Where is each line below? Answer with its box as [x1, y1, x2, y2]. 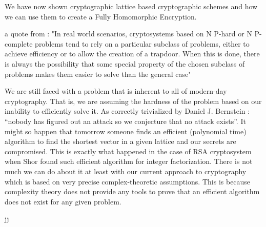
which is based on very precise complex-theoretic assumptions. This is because [5, 176, 251, 187]
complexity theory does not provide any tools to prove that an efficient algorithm [5, 186, 260, 197]
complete [5, 38, 33, 49]
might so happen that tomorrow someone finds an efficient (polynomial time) [5, 126, 247, 136]
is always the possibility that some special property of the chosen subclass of [5, 58, 245, 69]
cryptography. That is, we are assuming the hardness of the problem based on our [5, 95, 262, 106]
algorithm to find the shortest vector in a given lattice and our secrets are [5, 136, 236, 147]
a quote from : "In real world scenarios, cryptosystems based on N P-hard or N [5, 28, 252, 39]
